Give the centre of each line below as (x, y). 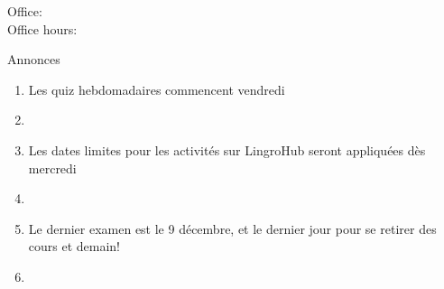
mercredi (52, 168)
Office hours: (42, 28)
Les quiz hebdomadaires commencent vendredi (157, 89)
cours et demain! (74, 246)
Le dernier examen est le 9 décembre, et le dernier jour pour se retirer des (232, 228)
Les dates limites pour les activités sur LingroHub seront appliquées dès (227, 149)
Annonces (34, 59)
